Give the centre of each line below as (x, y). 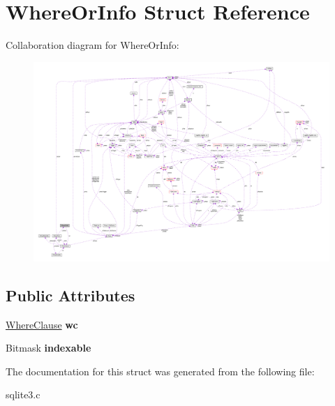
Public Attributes (70, 295)
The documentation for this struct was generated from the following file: (160, 371)
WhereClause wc (42, 324)
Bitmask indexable (49, 348)
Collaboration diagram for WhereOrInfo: (92, 45)
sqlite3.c (23, 394)
